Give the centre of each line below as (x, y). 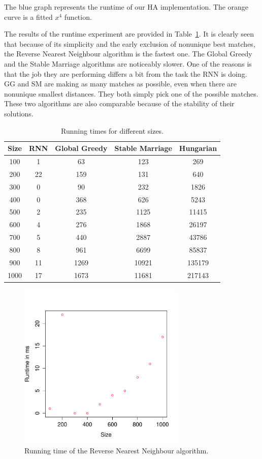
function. (78, 17)
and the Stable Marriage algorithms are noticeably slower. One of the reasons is (128, 63)
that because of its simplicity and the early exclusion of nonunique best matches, (130, 43)
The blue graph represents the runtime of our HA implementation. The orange (126, 7)
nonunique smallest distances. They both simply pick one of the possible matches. (131, 93)
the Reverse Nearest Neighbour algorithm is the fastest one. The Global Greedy (128, 54)
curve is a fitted (28, 17)
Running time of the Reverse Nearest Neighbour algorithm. (117, 450)
